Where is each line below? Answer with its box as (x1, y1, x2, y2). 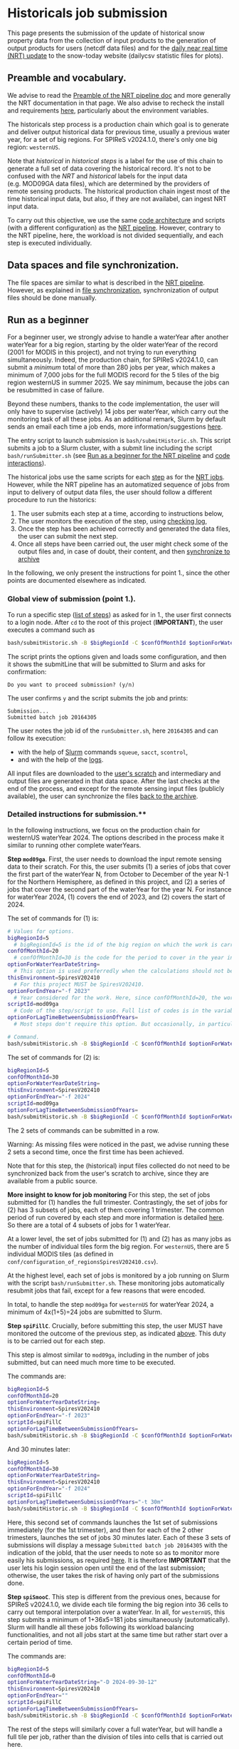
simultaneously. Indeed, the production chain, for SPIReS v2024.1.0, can (7, 355, 218, 364)
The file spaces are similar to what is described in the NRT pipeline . (7, 278, 205, 287)
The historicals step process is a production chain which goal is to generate (7, 120, 229, 128)
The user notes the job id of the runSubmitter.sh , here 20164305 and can (7, 726, 218, 735)
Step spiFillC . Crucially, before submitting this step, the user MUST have (7, 1321, 223, 1330)
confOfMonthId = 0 (7, 1672, 55, 1679)
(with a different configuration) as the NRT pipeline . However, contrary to (7, 223, 221, 232)
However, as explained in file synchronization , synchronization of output (7, 285, 219, 294)
